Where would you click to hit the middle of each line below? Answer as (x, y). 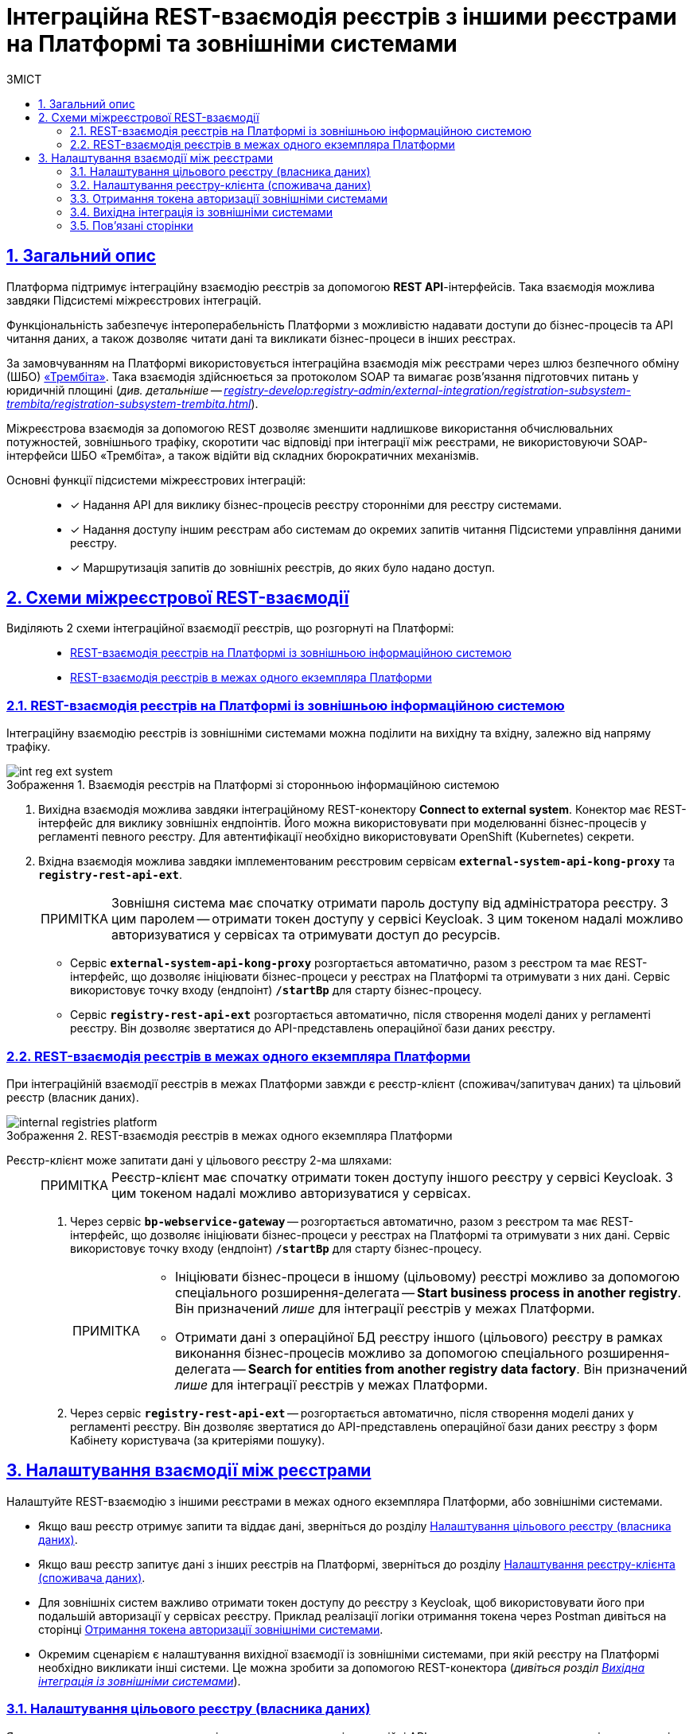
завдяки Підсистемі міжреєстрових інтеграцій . (134, 300)
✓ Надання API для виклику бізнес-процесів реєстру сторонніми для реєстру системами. (316, 504)
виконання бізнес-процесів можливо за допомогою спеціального (380, 1353)
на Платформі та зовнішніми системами (232, 44)
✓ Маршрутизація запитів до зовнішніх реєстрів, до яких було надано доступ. (282, 567)
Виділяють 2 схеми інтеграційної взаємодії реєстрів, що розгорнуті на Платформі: (230, 628)
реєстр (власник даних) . (73, 1097)
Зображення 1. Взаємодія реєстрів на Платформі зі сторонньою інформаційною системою (253, 785)
